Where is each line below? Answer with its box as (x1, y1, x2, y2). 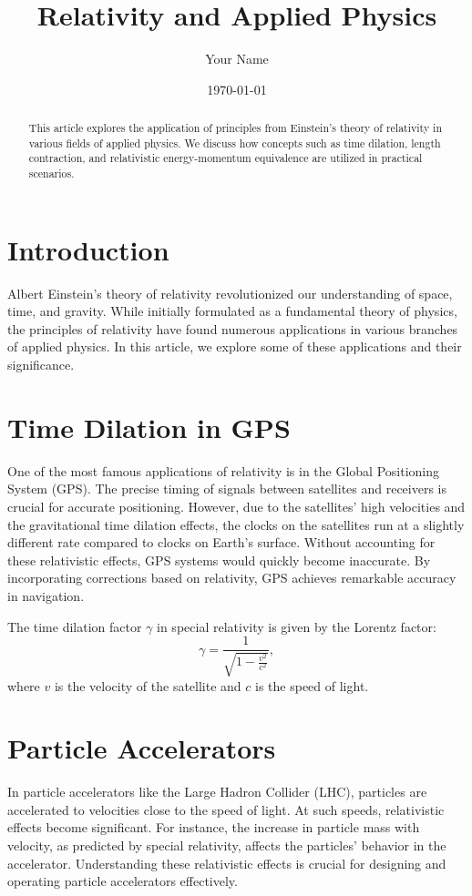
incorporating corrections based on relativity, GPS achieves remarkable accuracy (7, 568, 457, 587)
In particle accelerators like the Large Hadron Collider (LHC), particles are (7, 782, 427, 801)
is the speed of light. (255, 676, 369, 695)
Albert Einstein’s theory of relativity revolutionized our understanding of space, (7, 283, 453, 302)
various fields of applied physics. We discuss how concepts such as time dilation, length (28, 135, 441, 150)
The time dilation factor (7, 616, 142, 636)
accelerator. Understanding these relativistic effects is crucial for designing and (7, 853, 446, 872)
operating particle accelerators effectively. (7, 871, 238, 891)
